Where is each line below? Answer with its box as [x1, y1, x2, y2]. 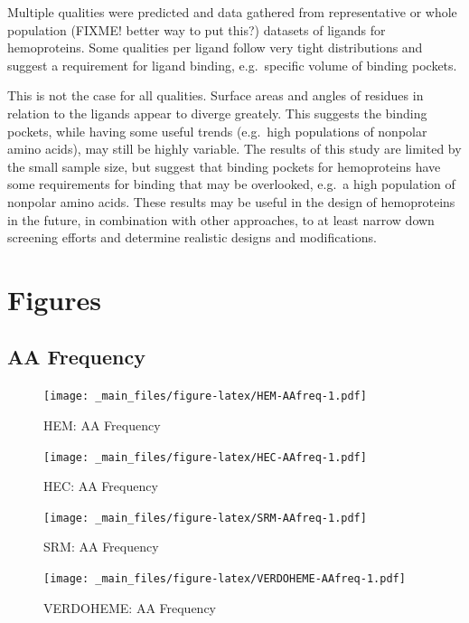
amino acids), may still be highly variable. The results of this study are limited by [7, 139, 462, 158]
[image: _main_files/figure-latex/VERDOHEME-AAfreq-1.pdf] [43, 572, 406, 586]
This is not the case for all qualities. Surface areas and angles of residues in [7, 86, 424, 105]
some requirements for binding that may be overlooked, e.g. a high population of [7, 175, 455, 194]
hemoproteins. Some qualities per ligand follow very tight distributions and [7, 38, 423, 57]
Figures [7, 280, 101, 317]
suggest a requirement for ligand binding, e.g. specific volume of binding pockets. [7, 55, 457, 74]
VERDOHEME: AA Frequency [43, 598, 217, 617]
